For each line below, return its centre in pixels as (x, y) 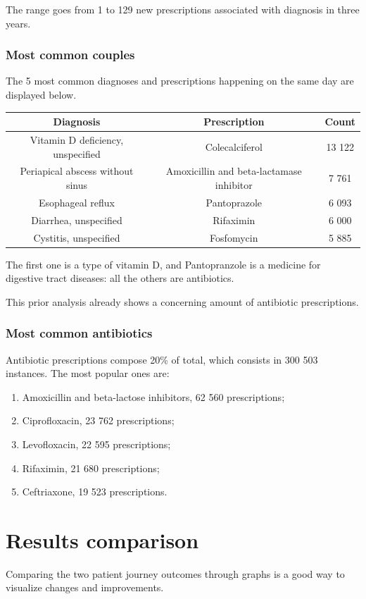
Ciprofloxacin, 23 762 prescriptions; (98, 420)
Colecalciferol (234, 146)
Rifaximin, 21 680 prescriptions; (91, 468)
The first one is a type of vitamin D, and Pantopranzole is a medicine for (163, 264)
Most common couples (70, 55)
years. (18, 23)
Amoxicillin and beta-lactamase (234, 171)
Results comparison (102, 539)
